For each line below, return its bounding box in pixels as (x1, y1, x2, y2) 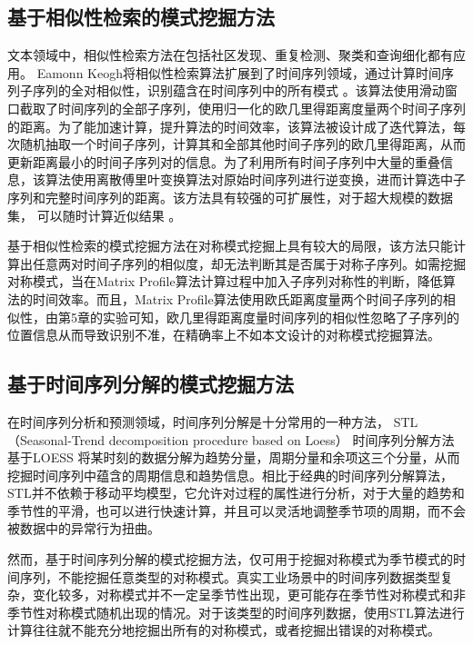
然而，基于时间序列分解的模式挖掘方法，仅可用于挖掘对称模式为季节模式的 (7, 550, 453, 569)
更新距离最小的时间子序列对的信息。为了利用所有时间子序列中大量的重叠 (7, 152, 440, 171)
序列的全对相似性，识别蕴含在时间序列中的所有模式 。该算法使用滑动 (32, 81, 445, 100)
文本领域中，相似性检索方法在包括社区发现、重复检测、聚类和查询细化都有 (7, 45, 453, 64)
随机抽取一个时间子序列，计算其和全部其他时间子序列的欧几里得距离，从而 (19, 134, 466, 154)
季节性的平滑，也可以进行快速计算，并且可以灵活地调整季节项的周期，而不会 (7, 501, 466, 520)
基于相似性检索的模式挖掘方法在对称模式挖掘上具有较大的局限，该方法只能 (7, 236, 453, 255)
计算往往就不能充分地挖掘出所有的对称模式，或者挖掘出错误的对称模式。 (7, 620, 440, 640)
